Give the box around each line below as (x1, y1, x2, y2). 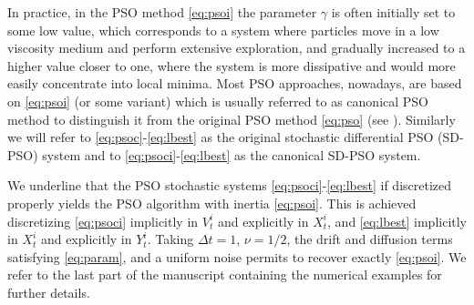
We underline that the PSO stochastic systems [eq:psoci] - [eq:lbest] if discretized (7, 176, 452, 195)
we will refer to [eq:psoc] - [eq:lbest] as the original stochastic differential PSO (7, 127, 434, 147)
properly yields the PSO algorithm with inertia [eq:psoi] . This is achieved (7, 193, 417, 212)
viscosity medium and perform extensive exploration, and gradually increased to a (7, 38, 466, 57)
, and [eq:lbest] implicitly (327, 211, 468, 230)
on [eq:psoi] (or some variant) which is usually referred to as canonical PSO (7, 91, 429, 110)
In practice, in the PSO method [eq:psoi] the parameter (7, 3, 317, 21)
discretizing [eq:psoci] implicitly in (7, 211, 199, 230)
